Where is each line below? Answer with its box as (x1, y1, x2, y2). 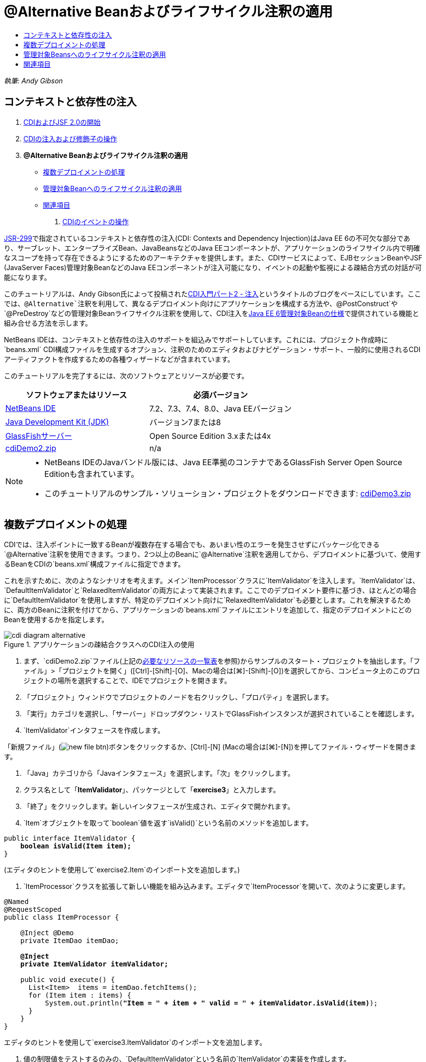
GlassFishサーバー (5, 431, 72, 441)
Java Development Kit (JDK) (5, 416, 109, 427)
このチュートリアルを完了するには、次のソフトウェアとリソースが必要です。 (4, 371, 249, 380)
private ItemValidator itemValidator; (20, 960, 169, 968)
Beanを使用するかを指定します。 (4, 615, 109, 624)
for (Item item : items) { (28, 991, 132, 1000)
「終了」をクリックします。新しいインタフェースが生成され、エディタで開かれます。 (23, 802, 294, 811)
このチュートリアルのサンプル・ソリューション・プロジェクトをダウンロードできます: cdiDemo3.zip (44, 488, 411, 498)
